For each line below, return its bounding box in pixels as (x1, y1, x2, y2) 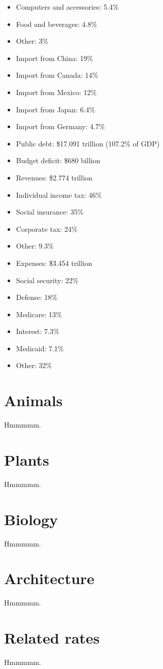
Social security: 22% (16, 275, 79, 285)
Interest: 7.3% (16, 326, 59, 337)
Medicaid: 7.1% (16, 343, 64, 353)
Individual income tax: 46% (16, 189, 102, 200)
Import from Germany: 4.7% (16, 121, 105, 132)
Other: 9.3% (16, 240, 54, 251)
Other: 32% (16, 360, 52, 371)
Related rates (4, 627, 100, 648)
